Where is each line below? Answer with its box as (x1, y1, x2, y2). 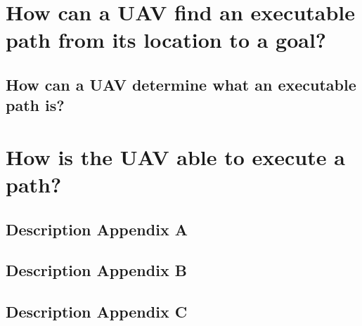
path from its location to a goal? (6, 25, 327, 54)
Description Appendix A (6, 218, 188, 240)
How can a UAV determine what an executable (6, 73, 356, 95)
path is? (6, 94, 65, 116)
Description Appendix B (6, 259, 187, 281)
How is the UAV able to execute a (6, 142, 345, 171)
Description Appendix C (6, 301, 188, 322)
